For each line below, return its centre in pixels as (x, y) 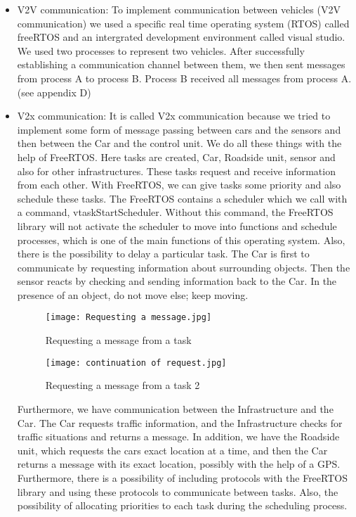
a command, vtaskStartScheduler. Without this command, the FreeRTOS (175, 212)
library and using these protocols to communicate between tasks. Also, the (178, 491)
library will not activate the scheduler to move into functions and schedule (177, 225)
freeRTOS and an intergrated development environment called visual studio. (181, 37)
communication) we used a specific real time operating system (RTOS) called (183, 23)
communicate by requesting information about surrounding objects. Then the (184, 267)
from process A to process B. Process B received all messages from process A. (184, 78)
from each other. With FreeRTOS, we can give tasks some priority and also (179, 185)
